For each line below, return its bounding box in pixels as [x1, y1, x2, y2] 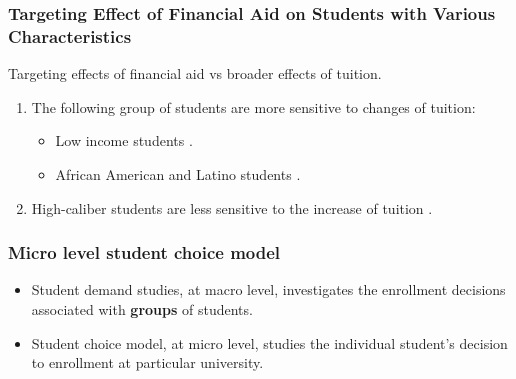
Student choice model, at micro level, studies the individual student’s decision [31, 332, 508, 353]
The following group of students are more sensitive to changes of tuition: [31, 96, 476, 117]
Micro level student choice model [8, 240, 281, 265]
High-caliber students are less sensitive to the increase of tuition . [31, 197, 433, 218]
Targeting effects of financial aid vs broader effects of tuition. [8, 63, 382, 84]
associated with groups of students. [31, 298, 253, 319]
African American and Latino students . [55, 163, 301, 184]
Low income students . [55, 130, 193, 151]
